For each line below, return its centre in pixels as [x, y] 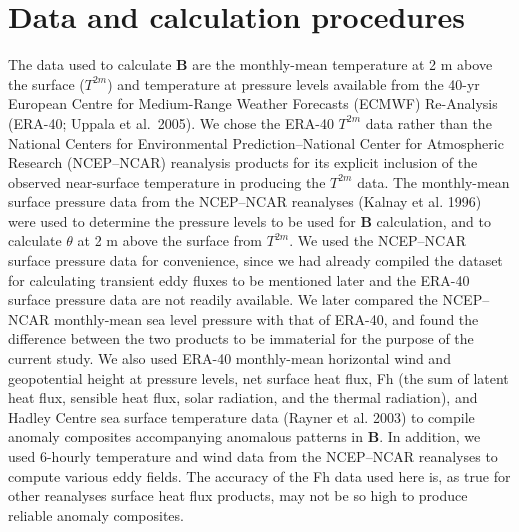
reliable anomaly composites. [96, 514]
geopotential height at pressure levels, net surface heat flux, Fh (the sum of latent [258, 377]
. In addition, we [430, 436]
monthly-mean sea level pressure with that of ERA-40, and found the [266, 318]
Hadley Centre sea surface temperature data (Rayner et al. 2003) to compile [241, 416]
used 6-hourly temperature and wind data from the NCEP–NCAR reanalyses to [253, 456]
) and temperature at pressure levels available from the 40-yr [293, 83]
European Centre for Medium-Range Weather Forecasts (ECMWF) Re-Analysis [253, 103]
